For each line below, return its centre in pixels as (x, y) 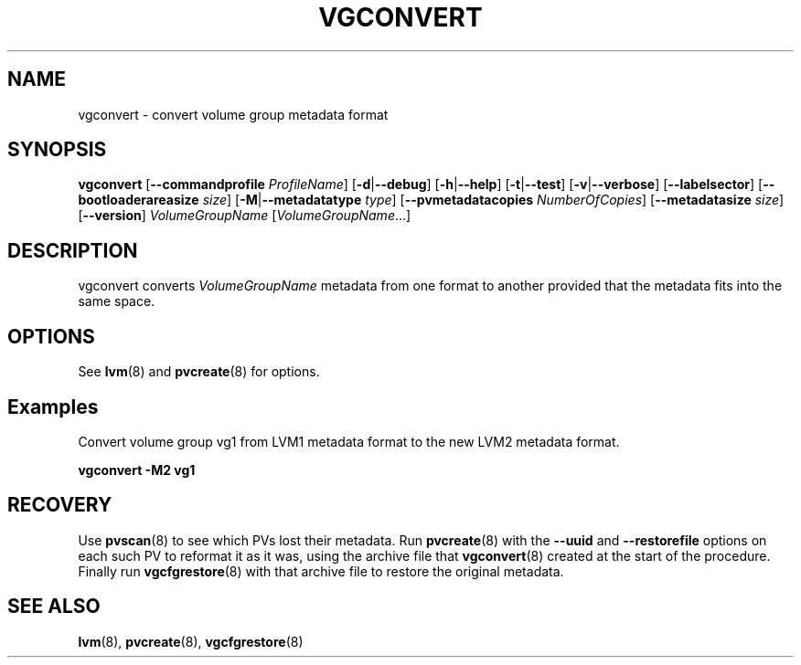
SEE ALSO (54, 607)
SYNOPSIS (57, 150)
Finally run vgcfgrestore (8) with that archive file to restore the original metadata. (321, 571)
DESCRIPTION (73, 250)
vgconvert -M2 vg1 (137, 470)
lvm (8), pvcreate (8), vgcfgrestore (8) (191, 641)
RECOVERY (60, 505)
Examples (53, 406)
